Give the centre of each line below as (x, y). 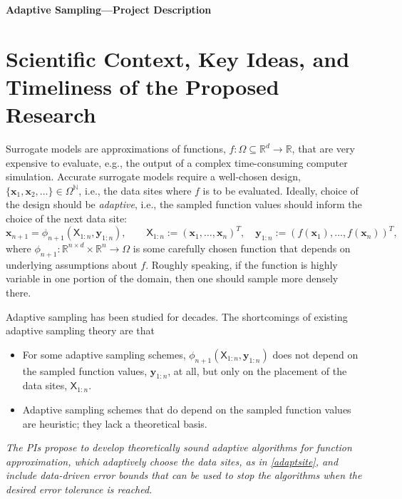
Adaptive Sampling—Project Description (109, 9)
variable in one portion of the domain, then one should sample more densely (172, 278)
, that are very (323, 149)
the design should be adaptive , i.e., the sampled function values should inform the (184, 204)
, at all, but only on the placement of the (257, 370)
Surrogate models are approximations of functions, (116, 149)
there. (19, 292)
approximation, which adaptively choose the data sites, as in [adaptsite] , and (172, 461)
